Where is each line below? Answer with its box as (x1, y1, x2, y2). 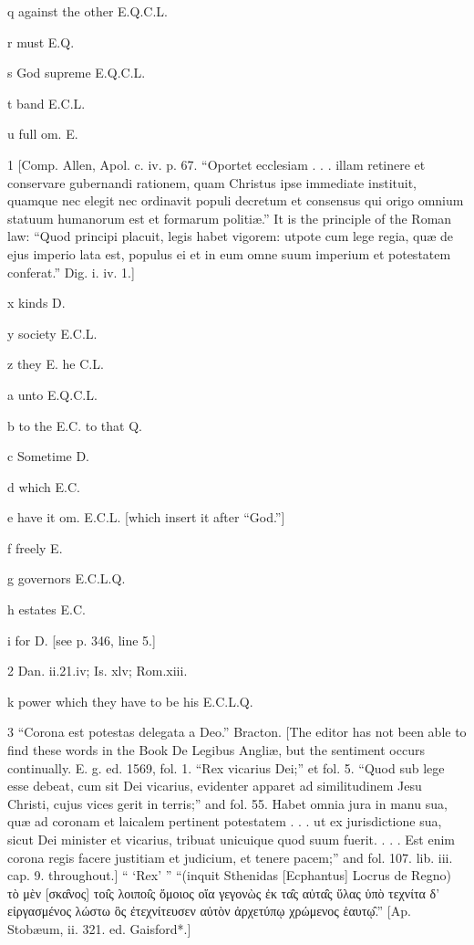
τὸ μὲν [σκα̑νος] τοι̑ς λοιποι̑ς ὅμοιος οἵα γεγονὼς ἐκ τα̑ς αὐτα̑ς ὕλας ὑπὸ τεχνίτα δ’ (7, 883, 440, 902)
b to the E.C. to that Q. (7, 415, 142, 435)
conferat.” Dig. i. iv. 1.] (7, 262, 135, 281)
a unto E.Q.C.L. (7, 384, 98, 404)
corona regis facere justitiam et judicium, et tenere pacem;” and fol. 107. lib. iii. (7, 847, 453, 866)
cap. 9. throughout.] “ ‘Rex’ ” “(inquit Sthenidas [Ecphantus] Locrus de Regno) (7, 866, 451, 885)
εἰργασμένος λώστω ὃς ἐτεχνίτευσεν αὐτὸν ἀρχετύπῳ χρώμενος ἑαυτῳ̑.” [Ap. (7, 901, 411, 920)
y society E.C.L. (7, 323, 98, 342)
